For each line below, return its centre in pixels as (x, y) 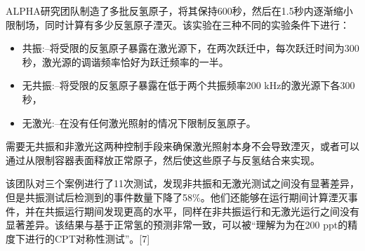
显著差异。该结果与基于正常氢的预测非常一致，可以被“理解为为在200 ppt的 (177, 225)
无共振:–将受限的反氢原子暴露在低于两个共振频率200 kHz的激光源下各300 (188, 85)
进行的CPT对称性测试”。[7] (87, 238)
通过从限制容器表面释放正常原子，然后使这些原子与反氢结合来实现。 (163, 160)
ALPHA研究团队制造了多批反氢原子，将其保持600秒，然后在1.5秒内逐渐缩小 (179, 11)
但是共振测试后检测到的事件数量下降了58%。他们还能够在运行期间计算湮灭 (177, 197)
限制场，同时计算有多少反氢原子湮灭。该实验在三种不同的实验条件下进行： (178, 24)
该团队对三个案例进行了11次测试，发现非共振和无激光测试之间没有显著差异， (182, 183)
